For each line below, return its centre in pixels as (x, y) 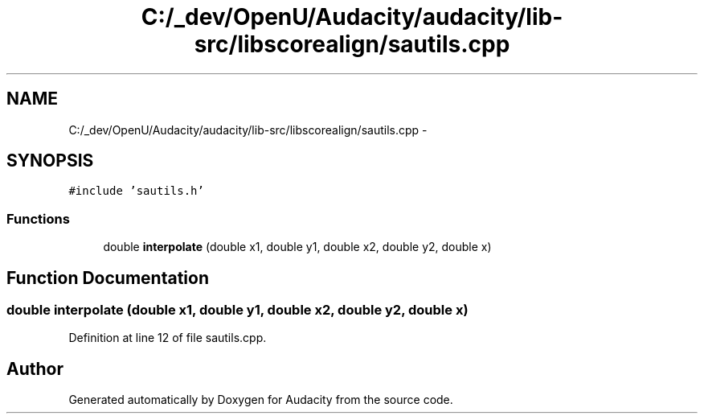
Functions (38, 218)
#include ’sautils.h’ (136, 191)
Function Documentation (108, 278)
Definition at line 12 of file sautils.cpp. (168, 338)
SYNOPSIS (50, 161)
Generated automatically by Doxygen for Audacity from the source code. (261, 400)
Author (35, 369)
